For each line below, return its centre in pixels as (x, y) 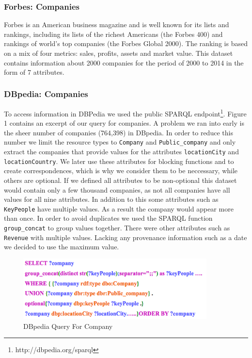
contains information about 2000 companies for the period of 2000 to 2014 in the (124, 62)
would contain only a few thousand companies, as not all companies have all (117, 189)
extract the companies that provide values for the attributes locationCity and (121, 152)
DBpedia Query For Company (68, 326)
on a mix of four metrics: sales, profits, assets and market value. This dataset (118, 53)
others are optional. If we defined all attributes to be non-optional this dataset (120, 180)
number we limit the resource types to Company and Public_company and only (120, 142)
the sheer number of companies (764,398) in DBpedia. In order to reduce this (118, 132)
